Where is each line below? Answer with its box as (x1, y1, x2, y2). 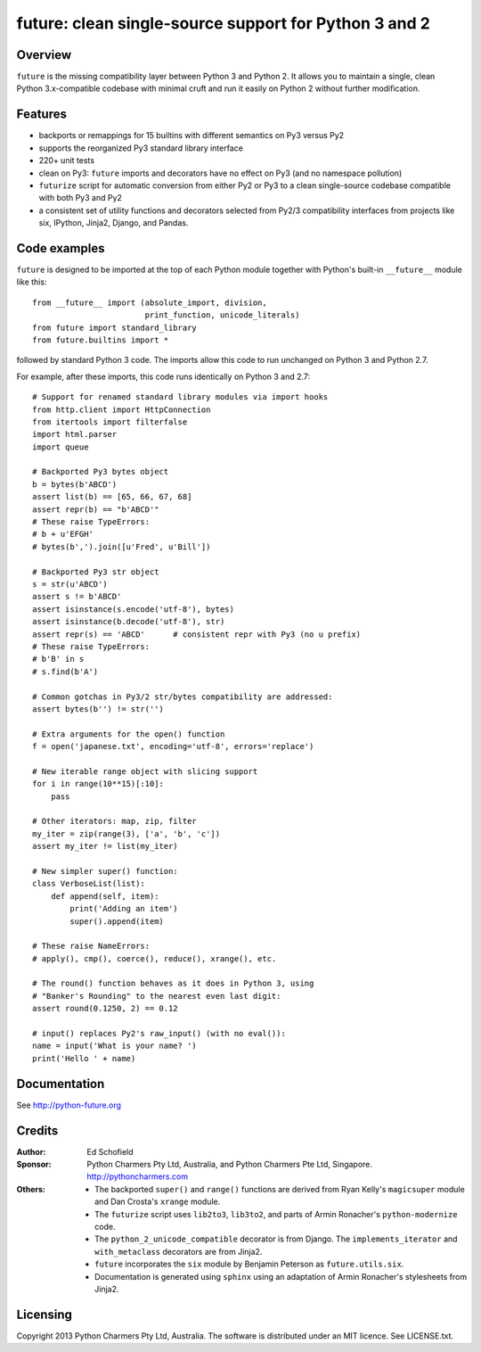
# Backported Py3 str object (32, 566, 159, 577)
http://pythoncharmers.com (86, 1171, 189, 1182)
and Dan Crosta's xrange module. (94, 1196, 221, 1208)
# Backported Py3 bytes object (32, 466, 169, 477)
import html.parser (32, 429, 118, 440)
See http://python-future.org (16, 1100, 122, 1110)
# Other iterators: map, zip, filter (32, 816, 198, 827)
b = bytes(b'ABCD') (32, 479, 118, 490)
